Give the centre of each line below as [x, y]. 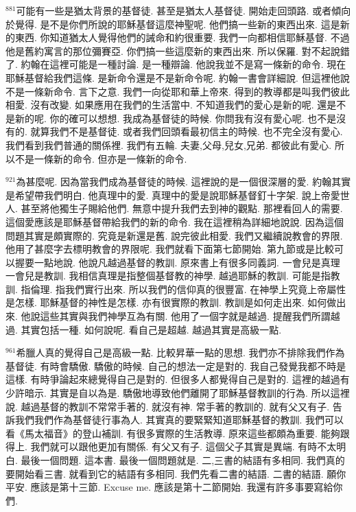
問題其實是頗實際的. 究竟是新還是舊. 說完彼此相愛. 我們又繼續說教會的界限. [174, 235]
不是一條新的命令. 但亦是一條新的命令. [101, 158]
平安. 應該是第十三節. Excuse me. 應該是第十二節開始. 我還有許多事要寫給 [169, 487]
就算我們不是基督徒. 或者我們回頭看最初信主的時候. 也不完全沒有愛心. [187, 131]
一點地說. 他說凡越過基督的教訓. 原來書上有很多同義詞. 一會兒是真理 [187, 262]
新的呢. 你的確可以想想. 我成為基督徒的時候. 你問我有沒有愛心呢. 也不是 [176, 118]
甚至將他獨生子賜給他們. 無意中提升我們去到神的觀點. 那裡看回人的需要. [182, 208]
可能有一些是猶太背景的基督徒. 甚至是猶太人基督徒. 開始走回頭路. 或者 [174, 10]
